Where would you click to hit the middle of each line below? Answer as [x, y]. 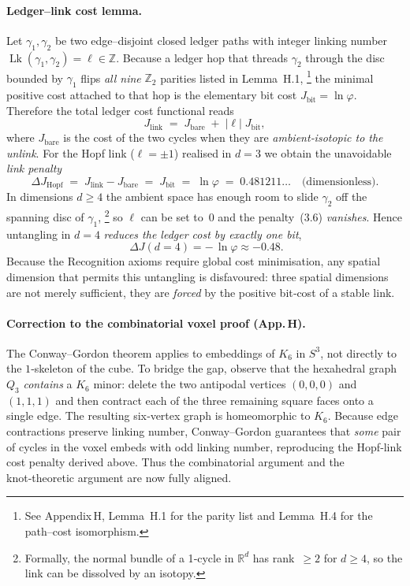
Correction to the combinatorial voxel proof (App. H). [156, 323]
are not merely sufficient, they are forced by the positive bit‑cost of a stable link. [201, 292]
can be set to [172, 216]
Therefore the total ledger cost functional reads [120, 110]
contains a [48, 384]
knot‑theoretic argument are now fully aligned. [119, 477]
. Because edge [363, 415]
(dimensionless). [340, 182]
